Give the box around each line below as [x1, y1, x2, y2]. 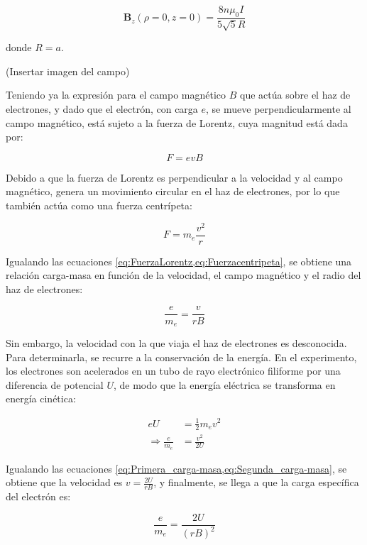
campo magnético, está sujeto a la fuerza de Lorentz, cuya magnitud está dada [6, 115, 348, 130]
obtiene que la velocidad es [6, 475, 123, 490]
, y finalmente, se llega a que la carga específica [153, 475, 359, 490]
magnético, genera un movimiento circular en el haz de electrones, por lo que [6, 184, 340, 199]
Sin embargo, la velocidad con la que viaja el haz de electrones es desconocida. [6, 336, 347, 350]
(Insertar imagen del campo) [6, 63, 130, 78]
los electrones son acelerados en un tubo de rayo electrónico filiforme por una [6, 363, 341, 378]
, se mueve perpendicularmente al [206, 101, 351, 116]
